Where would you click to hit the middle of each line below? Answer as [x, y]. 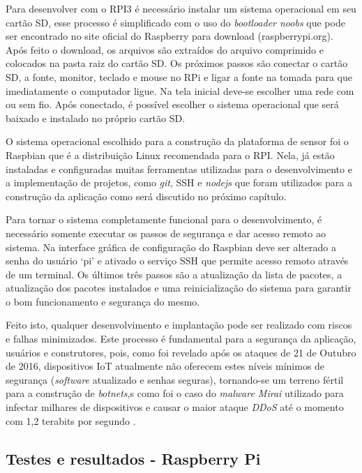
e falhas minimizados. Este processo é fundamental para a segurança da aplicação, [181, 339]
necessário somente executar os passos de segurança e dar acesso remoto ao [166, 233]
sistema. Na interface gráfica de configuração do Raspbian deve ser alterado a [171, 247]
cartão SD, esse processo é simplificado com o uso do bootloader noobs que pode [175, 22]
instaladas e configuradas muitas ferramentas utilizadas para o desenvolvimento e [179, 168]
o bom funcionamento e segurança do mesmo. [103, 301]
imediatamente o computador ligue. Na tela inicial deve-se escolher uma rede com [180, 90]
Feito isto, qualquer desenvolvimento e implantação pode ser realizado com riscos [179, 325]
